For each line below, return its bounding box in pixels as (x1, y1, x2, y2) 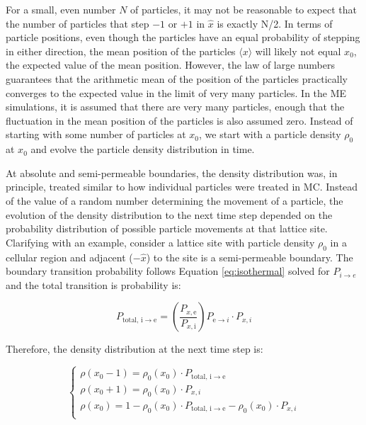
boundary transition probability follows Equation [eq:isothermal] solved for (6, 263, 330, 278)
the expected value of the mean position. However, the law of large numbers (6, 57, 335, 72)
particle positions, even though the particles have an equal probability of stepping (6, 30, 360, 45)
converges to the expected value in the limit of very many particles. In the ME (6, 85, 347, 100)
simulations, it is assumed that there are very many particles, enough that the (6, 99, 345, 114)
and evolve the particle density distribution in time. (30, 142, 255, 157)
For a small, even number (6, 2, 116, 16)
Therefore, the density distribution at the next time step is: (6, 341, 263, 356)
